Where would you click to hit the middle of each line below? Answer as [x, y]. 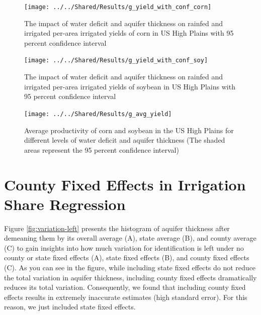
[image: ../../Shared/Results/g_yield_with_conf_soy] [116, 61]
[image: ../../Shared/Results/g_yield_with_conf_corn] [118, 7]
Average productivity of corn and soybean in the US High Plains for [129, 130]
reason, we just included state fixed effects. [70, 307]
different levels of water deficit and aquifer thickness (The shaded [125, 140]
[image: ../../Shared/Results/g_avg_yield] [98, 114]
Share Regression [65, 204]
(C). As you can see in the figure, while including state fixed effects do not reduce [130, 267]
